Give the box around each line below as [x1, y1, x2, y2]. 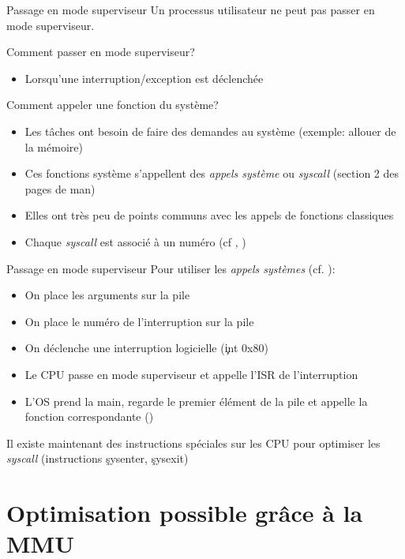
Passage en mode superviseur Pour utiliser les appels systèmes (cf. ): [6, 260, 336, 276]
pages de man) [24, 180, 96, 197]
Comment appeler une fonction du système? [6, 96, 219, 113]
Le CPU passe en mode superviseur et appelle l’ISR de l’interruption [24, 366, 358, 382]
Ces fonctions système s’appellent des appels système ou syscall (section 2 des [24, 165, 399, 182]
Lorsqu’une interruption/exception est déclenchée [24, 69, 264, 86]
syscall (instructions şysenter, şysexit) [6, 450, 189, 467]
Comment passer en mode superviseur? [6, 43, 195, 60]
